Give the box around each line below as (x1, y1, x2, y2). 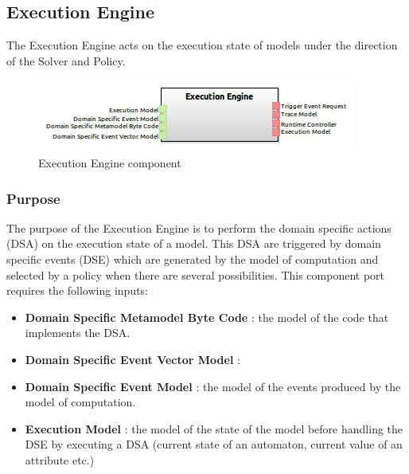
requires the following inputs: (6, 282, 148, 299)
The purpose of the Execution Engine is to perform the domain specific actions (6, 219, 391, 236)
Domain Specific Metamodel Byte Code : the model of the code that (25, 308, 389, 325)
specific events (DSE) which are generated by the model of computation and (6, 250, 379, 267)
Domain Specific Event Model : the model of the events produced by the (25, 378, 401, 394)
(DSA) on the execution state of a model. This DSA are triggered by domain (6, 235, 381, 252)
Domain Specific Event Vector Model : (25, 351, 240, 367)
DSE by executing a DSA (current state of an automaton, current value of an (25, 436, 403, 452)
